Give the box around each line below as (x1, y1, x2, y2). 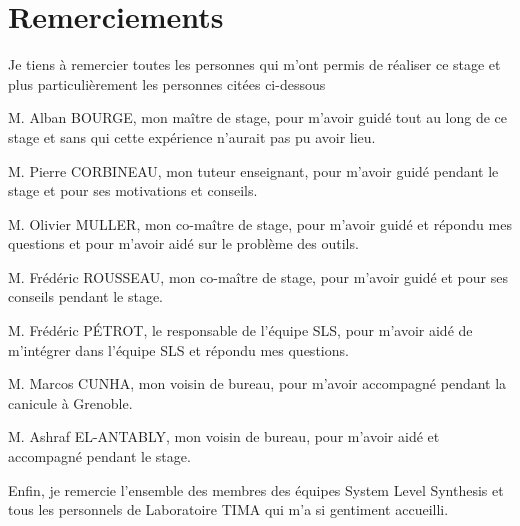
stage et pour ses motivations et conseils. (8, 180, 258, 201)
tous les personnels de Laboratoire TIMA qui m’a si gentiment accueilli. (8, 499, 449, 520)
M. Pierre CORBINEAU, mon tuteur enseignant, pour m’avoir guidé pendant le (8, 160, 499, 181)
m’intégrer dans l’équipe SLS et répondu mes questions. (8, 339, 349, 360)
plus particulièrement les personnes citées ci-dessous (8, 73, 326, 94)
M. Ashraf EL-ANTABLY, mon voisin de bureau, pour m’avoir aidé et (8, 426, 440, 447)
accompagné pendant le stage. (8, 446, 191, 467)
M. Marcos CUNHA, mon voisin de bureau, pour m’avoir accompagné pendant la (8, 373, 507, 394)
